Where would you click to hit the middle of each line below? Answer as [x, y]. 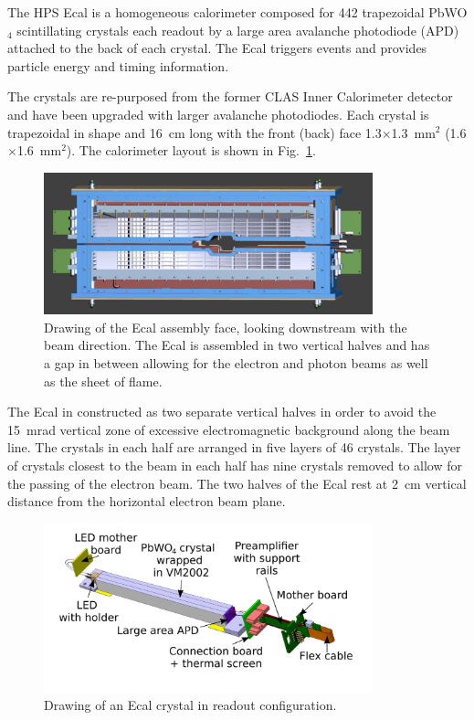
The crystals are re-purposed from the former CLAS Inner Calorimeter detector [230, 96]
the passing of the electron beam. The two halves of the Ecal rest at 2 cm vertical [237, 483]
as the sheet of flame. [103, 381]
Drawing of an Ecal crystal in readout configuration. [190, 705]
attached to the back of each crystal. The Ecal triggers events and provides [217, 48]
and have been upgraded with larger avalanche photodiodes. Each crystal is [218, 114]
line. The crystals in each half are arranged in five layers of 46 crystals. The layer [234, 447]
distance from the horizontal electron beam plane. [147, 501]
